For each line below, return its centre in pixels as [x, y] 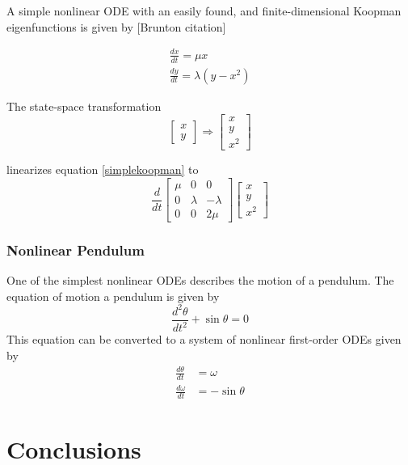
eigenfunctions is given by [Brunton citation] [116, 26]
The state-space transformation [84, 106]
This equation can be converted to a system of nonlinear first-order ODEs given [204, 339]
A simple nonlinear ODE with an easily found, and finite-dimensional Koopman [204, 11]
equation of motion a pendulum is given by [113, 296]
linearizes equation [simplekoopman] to [103, 169]
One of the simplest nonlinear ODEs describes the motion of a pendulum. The [200, 280]
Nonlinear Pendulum [76, 249]
